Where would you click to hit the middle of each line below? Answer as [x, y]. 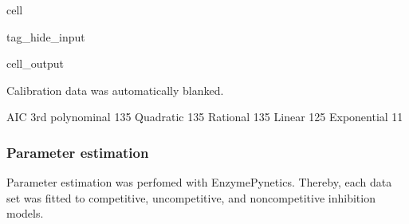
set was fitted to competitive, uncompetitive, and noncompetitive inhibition [191, 197]
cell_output [35, 63]
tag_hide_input [46, 36]
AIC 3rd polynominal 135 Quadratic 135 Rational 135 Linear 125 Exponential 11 [205, 117]
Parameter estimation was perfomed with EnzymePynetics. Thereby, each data [199, 182]
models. [25, 213]
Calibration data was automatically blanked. [115, 90]
